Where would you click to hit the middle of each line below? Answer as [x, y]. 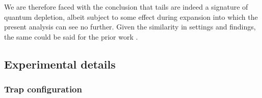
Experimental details [60, 64]
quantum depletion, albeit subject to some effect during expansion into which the [131, 17]
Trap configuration [43, 89]
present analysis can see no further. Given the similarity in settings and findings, [130, 27]
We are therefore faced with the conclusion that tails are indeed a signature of [126, 7]
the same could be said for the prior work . [71, 36]
